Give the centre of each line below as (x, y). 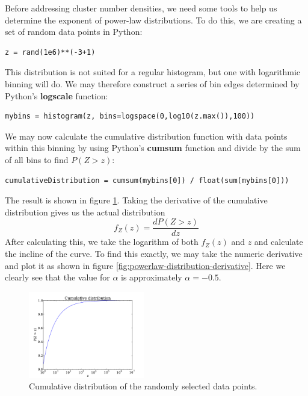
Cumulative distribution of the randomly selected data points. (143, 386)
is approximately (152, 277)
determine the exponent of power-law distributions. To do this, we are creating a (153, 20)
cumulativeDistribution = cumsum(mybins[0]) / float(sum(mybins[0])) (147, 180)
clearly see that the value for (57, 277)
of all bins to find (37, 159)
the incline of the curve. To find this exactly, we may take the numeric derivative (154, 253)
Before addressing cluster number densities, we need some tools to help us (141, 8)
